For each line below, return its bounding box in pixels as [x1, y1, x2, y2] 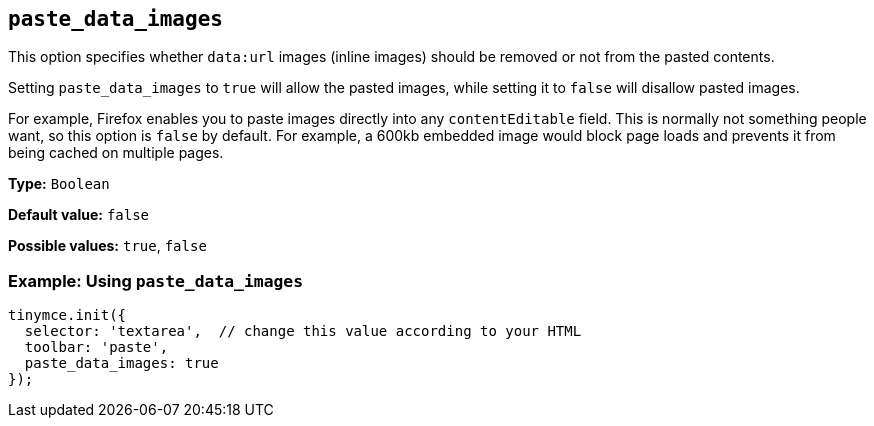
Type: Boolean [8, 175, 110, 193]
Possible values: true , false [8, 237, 207, 255]
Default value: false [8, 206, 150, 224]
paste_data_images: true [24, 355, 219, 372]
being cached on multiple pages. [8, 144, 224, 162]
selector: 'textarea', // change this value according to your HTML [24, 323, 582, 340]
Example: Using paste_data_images [8, 270, 304, 291]
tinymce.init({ [8, 307, 127, 324]
